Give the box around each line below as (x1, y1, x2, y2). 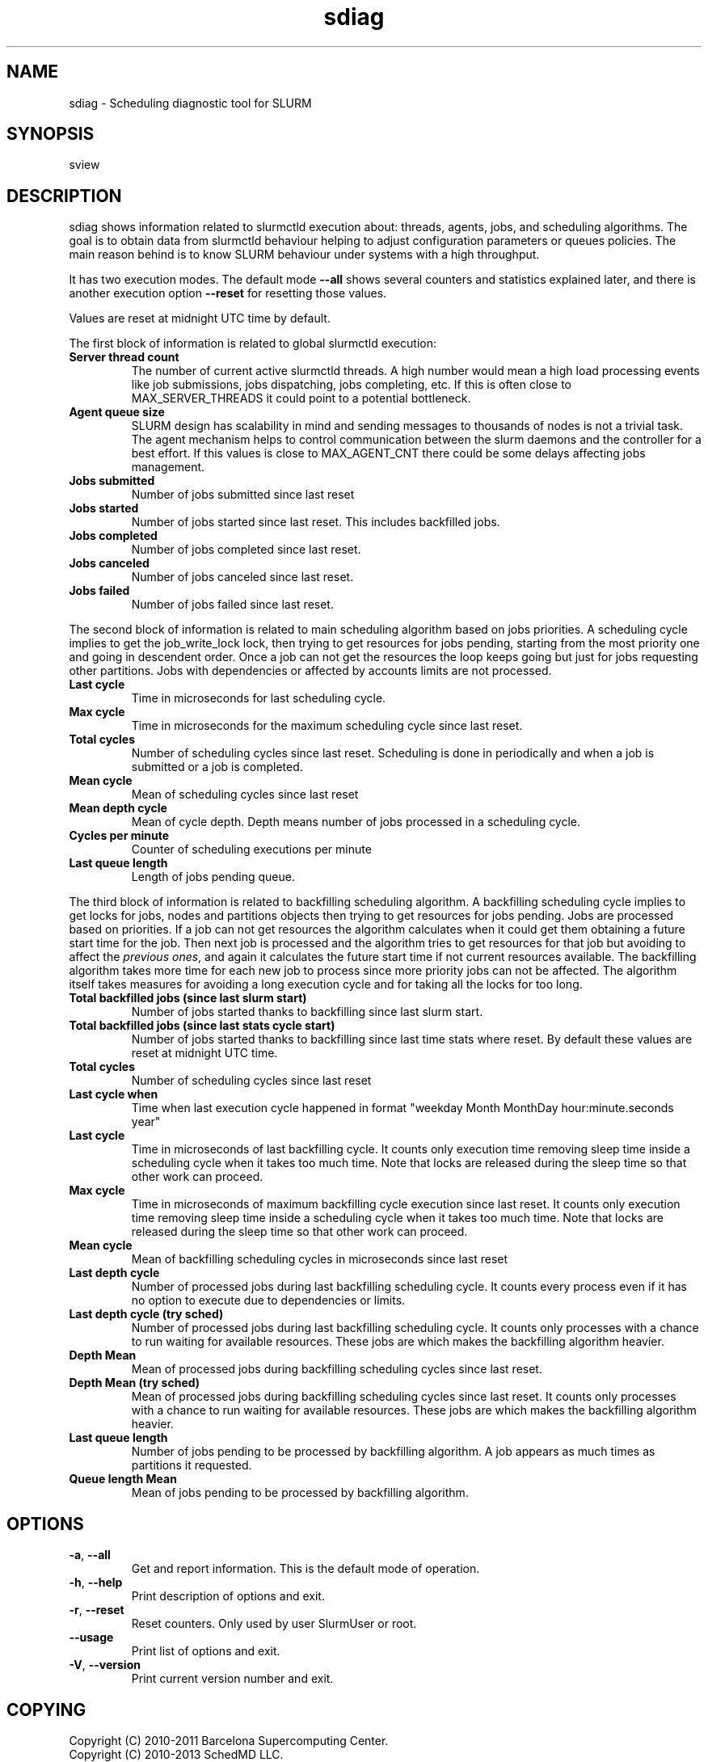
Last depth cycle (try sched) (69, 1307, 224, 1321)
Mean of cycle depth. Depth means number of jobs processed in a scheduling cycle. (131, 815, 581, 829)
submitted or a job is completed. (131, 760, 303, 774)
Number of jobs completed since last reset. (131, 542, 361, 557)
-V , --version (69, 1658, 141, 1672)
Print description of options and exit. (131, 1589, 325, 1604)
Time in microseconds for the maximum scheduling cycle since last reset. (131, 719, 523, 733)
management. (131, 460, 205, 474)
